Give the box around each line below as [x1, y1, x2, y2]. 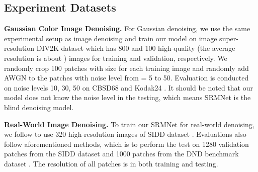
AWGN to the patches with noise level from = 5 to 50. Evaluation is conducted [4, 72, 249, 83]
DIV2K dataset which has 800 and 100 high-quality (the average [36, 43, 235, 53]
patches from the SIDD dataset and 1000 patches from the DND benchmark [4, 148, 239, 159]
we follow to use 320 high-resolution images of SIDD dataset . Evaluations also [4, 129, 246, 139]
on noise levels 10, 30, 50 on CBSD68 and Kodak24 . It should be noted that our [4, 82, 253, 93]
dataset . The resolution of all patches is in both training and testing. [4, 158, 218, 168]
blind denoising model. [4, 102, 74, 112]
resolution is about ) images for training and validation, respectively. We [4, 52, 227, 63]
